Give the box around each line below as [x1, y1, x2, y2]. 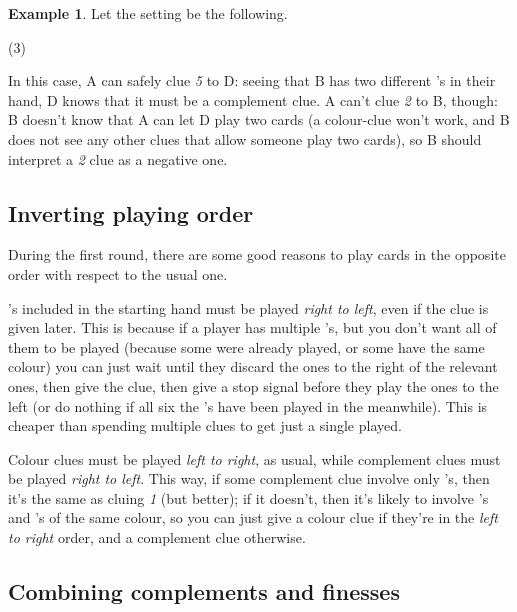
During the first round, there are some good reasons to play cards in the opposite [8, 244, 506, 265]
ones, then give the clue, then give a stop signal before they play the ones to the [8, 375, 499, 396]
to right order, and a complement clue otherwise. [8, 527, 306, 548]
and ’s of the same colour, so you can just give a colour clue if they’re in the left [8, 507, 498, 528]
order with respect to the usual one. [8, 263, 228, 284]
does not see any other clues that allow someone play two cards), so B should [8, 128, 482, 149]
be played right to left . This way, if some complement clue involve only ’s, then [8, 468, 490, 489]
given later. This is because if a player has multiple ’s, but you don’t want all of [8, 317, 497, 338]
